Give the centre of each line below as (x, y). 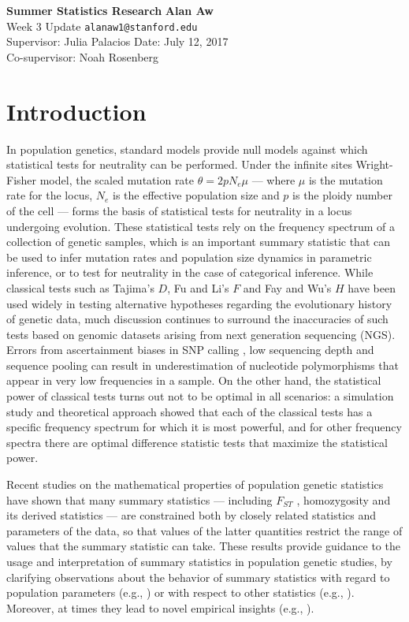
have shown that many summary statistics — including (139, 499)
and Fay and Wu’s (287, 287)
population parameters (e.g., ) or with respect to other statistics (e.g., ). (180, 592)
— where (273, 179)
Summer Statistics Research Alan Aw (110, 10)
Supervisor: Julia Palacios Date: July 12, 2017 (117, 41)
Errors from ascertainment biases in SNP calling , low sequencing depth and (190, 350)
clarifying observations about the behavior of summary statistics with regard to (198, 577)
